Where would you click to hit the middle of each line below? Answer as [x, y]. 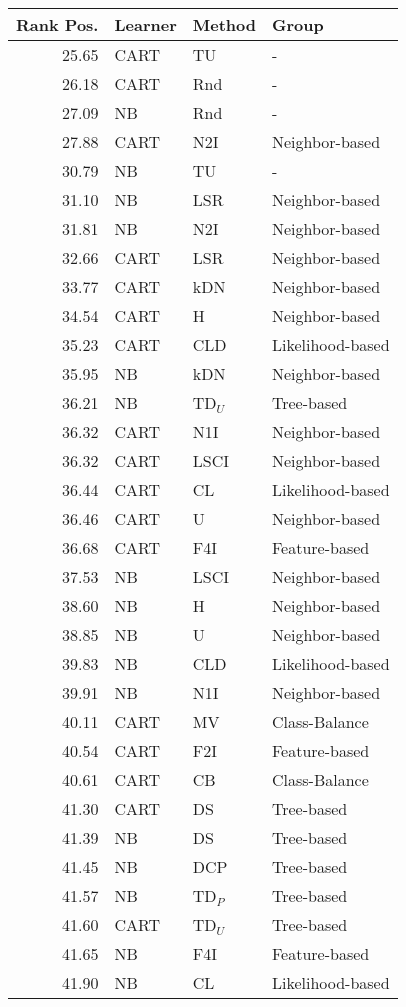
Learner [145, 24]
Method [224, 24]
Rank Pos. [57, 24]
